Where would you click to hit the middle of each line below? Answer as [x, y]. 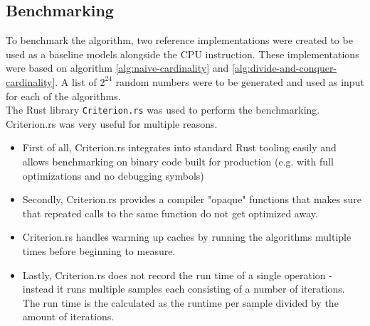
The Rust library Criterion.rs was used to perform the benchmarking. [163, 110]
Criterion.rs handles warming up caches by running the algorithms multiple [187, 237]
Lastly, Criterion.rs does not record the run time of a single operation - [177, 275]
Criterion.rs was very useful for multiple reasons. [112, 123]
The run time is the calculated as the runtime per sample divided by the [180, 302]
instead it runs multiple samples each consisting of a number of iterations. [184, 289]
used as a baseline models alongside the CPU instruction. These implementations [183, 54]
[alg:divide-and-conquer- [284, 68]
